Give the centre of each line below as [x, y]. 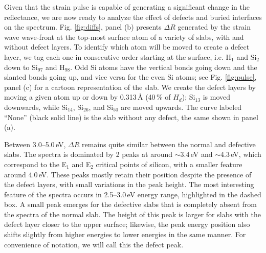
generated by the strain [214, 27]
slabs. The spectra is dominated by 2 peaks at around [88, 154]
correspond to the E [36, 164]
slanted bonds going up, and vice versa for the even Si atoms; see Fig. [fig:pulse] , [130, 77]
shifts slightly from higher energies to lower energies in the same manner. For [125, 234]
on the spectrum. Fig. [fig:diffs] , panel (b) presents [83, 27]
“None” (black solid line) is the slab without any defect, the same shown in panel [131, 117]
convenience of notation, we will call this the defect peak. [94, 244]
